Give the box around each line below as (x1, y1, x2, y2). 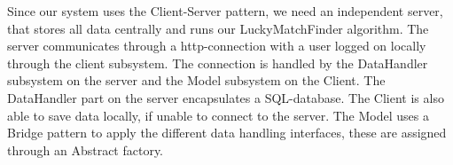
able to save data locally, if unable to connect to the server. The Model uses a (7, 106, 429, 124)
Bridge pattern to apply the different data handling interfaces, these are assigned (7, 123, 447, 142)
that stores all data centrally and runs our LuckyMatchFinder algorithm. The (7, 19, 429, 37)
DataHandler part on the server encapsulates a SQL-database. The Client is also (7, 88, 444, 106)
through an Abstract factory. (7, 140, 164, 159)
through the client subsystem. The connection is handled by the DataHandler (7, 53, 428, 72)
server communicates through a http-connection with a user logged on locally (7, 36, 426, 55)
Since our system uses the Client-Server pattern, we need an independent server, (7, 2, 443, 20)
